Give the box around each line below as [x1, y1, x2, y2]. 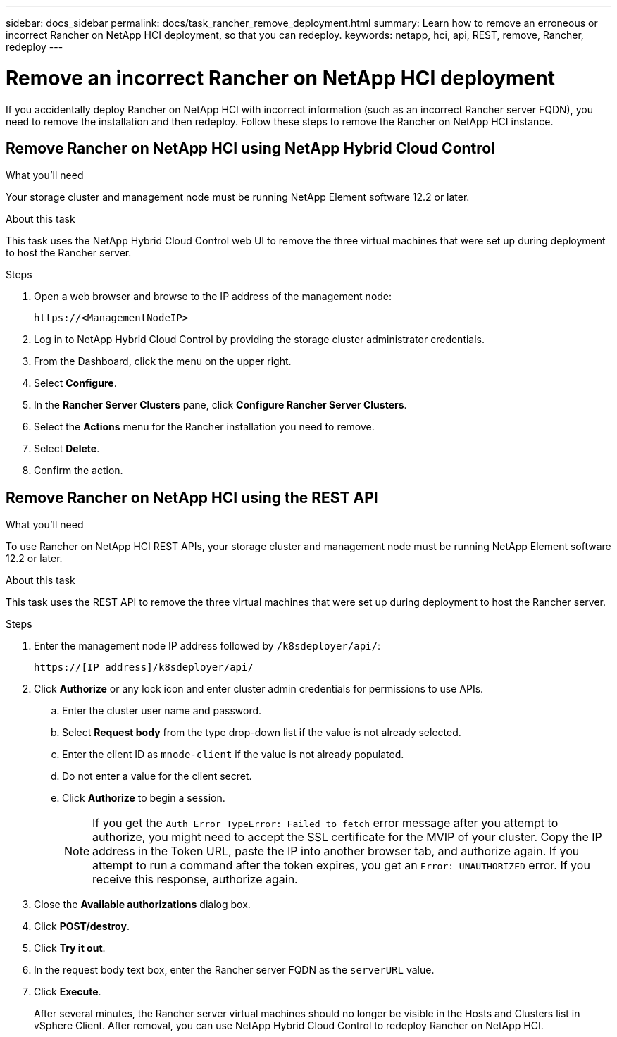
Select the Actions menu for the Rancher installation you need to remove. [34, 421, 375, 433]
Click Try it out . [34, 942, 106, 955]
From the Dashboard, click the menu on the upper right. [34, 355, 292, 368]
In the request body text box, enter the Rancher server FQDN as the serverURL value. [34, 964, 435, 976]
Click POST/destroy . [34, 920, 130, 933]
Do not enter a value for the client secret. [62, 770, 252, 783]
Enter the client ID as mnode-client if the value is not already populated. [62, 748, 404, 761]
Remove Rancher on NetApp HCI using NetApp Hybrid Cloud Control [6, 139, 495, 157]
